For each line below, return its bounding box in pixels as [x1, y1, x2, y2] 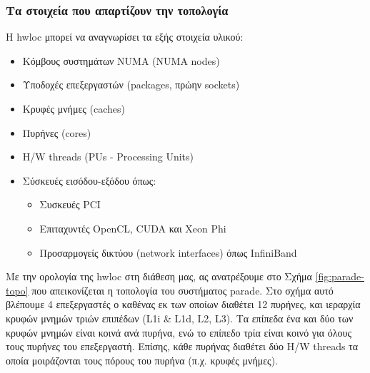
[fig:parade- [315, 269, 364, 284]
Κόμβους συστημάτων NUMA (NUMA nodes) [22, 53, 220, 68]
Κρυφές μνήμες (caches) [22, 101, 125, 116]
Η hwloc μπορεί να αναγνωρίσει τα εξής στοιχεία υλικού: [6, 29, 244, 44]
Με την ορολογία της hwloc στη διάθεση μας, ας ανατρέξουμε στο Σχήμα [6, 269, 312, 284]
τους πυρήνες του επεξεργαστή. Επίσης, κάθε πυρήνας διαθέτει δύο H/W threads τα [6, 339, 359, 354]
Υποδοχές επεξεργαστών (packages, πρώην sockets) [22, 77, 240, 92]
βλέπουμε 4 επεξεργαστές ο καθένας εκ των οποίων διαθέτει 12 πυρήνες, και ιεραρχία [6, 297, 361, 312]
